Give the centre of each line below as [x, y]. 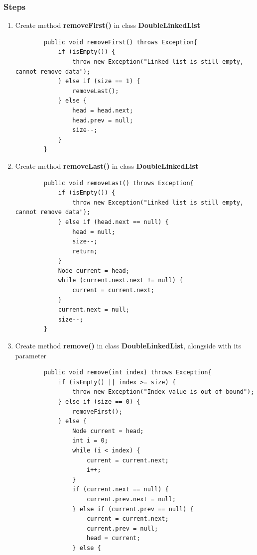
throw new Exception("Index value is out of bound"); [163, 392]
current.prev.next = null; [131, 499]
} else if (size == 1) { [99, 81]
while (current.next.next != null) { [121, 280]
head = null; [94, 232]
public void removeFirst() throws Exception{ [121, 42]
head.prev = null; [103, 120]
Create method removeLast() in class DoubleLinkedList [107, 166]
